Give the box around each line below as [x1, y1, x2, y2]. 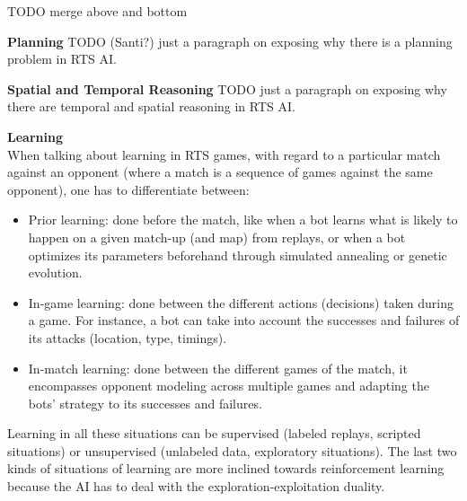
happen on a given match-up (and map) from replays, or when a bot [28, 227, 406, 246]
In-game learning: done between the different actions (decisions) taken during [28, 293, 454, 312]
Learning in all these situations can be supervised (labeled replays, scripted [7, 424, 421, 443]
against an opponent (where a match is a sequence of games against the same [7, 163, 433, 181]
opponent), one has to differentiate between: [7, 180, 250, 198]
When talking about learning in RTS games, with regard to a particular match [7, 145, 441, 163]
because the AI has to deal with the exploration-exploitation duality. [7, 477, 385, 496]
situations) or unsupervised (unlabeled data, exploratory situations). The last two [7, 441, 457, 460]
